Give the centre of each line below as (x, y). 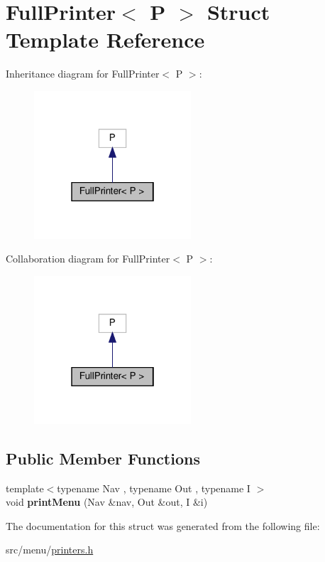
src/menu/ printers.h (50, 550)
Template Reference (105, 39)
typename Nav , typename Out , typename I (154, 488)
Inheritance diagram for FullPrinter (83, 74)
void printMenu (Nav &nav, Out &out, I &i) (107, 502)
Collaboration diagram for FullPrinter (88, 259)
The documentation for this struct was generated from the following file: (163, 525)
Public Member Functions (103, 458)
